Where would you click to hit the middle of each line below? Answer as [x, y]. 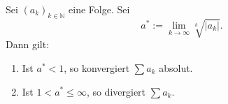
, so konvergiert [97, 67]
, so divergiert [116, 91]
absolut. [176, 67]
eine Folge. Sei [99, 9]
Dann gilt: [28, 44]
